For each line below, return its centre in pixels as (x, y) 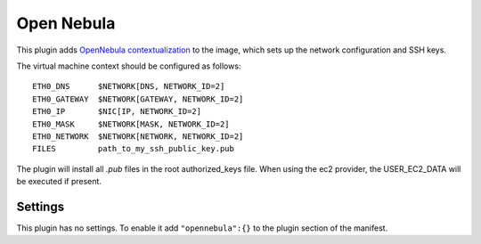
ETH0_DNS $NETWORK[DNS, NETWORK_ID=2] (129, 86)
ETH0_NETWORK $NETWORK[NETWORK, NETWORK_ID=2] (138, 136)
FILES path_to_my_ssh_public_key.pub (134, 149)
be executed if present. (59, 182)
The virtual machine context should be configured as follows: (129, 66)
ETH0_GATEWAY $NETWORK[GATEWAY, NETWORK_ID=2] (138, 99)
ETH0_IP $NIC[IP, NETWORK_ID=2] (117, 112)
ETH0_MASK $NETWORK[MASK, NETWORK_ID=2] (131, 124)
